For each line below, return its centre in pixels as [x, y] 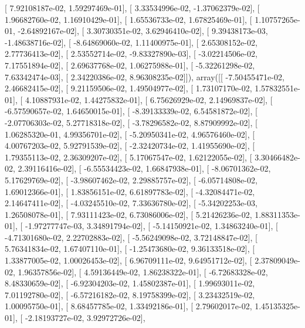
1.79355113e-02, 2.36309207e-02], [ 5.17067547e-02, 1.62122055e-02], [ [128, 157]
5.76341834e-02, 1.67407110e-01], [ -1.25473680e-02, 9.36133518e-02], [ [130, 249]
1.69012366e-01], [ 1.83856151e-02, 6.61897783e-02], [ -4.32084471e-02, [130, 191]
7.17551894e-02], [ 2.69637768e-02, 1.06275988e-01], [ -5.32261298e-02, [130, 65]
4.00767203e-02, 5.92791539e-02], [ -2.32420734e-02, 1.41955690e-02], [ [130, 146]
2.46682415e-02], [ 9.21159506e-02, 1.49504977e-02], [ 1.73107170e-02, [128, 88]
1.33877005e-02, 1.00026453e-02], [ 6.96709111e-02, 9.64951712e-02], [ [128, 260]
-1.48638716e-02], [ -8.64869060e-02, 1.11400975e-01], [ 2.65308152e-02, [131, 42]
